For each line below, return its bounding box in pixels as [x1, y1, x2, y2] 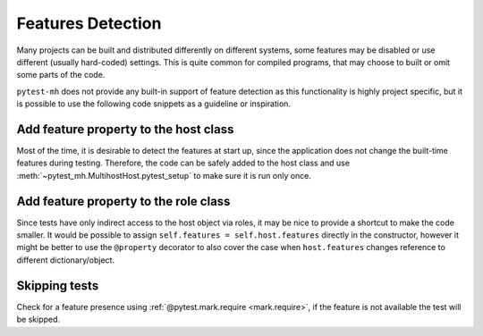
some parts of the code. [16, 70, 106, 80]
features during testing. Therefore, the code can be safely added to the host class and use [16, 157, 351, 169]
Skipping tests [16, 278, 99, 293]
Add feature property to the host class [16, 122, 234, 137]
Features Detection [16, 13, 162, 33]
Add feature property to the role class [16, 193, 231, 209]
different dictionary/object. [16, 255, 115, 265]
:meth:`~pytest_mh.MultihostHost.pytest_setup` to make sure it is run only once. [16, 170, 312, 181]
